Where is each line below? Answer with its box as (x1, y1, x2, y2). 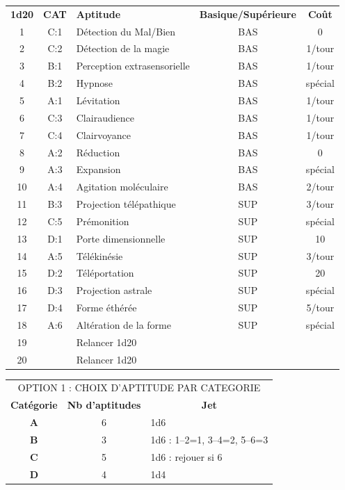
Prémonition (76, 213, 129, 228)
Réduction (76, 145, 120, 159)
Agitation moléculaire (76, 179, 168, 194)
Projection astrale (76, 283, 152, 297)
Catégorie (10, 398, 58, 412)
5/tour (306, 300, 335, 315)
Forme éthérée (76, 300, 137, 315)
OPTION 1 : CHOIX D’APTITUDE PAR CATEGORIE (17, 380, 261, 395)
